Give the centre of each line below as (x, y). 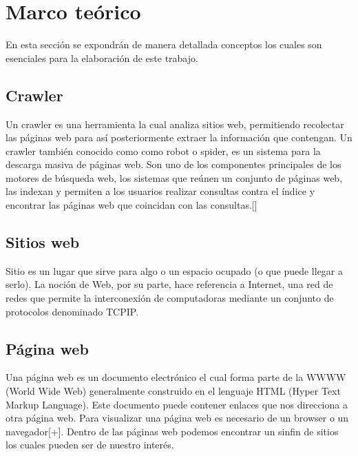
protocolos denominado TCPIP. (72, 311)
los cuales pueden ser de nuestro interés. (90, 445)
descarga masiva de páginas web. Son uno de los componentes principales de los (173, 164)
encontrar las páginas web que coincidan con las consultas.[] (131, 205)
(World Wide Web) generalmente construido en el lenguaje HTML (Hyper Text (173, 391)
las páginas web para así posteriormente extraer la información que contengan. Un (179, 137)
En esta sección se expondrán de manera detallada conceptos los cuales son (164, 44)
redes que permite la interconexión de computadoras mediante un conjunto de (170, 298)
